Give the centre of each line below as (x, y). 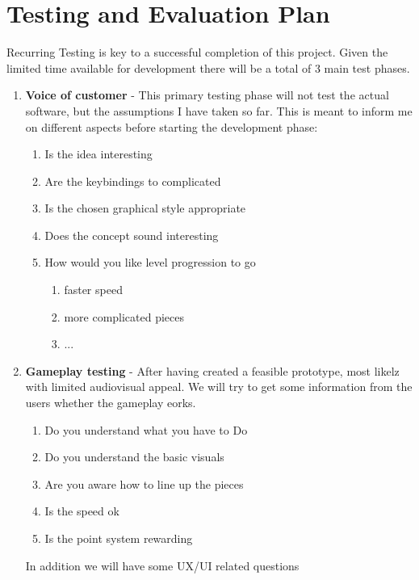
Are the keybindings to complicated (133, 181)
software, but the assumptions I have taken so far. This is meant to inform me (219, 110)
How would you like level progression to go (150, 262)
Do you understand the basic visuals (134, 457)
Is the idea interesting (98, 154)
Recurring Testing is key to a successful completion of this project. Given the (197, 52)
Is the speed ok (82, 511)
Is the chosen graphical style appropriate (145, 208)
